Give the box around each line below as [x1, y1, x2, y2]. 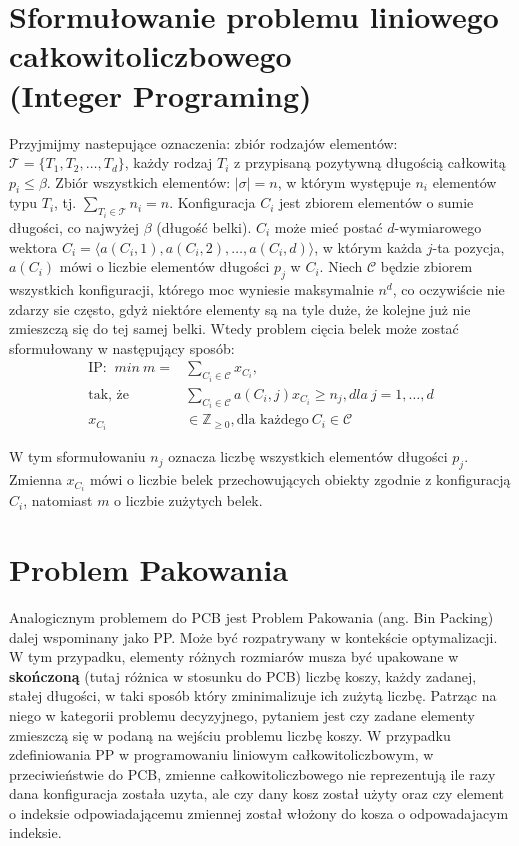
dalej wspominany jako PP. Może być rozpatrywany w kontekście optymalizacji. [9, 626, 498, 647]
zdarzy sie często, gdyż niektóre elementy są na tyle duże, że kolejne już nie [9, 298, 471, 319]
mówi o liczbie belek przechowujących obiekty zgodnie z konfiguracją [90, 469, 511, 490]
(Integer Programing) [9, 74, 312, 115]
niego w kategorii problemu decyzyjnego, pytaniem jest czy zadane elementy [9, 704, 476, 725]
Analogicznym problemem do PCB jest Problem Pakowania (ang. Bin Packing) [9, 606, 494, 627]
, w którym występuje [277, 171, 411, 192]
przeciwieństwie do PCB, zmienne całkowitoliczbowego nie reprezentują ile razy [9, 763, 496, 784]
